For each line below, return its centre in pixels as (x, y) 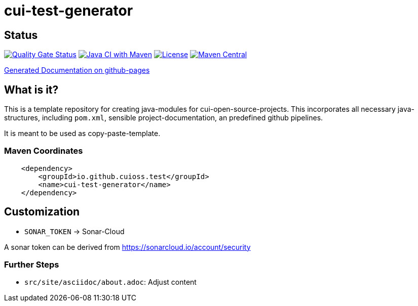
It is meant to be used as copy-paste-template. (82, 134)
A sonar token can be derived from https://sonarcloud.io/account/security (127, 247)
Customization (42, 212)
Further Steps (32, 264)
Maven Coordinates (44, 151)
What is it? (31, 90)
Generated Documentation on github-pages (77, 70)
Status (21, 35)
